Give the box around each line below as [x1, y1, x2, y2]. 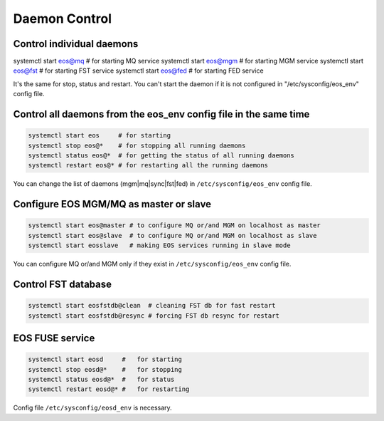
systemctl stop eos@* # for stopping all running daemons [28, 141, 246, 150]
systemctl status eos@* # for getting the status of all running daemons [28, 152, 295, 160]
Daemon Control [13, 11, 112, 26]
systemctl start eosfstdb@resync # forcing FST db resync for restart [28, 311, 280, 320]
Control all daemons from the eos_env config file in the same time [13, 108, 310, 120]
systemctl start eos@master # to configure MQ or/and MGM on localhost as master [28, 222, 321, 229]
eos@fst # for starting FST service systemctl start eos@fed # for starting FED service [13, 66, 264, 75]
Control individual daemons [13, 38, 139, 50]
